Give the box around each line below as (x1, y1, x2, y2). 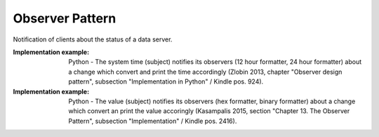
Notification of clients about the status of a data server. (13, 35, 173, 44)
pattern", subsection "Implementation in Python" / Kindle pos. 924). (68, 77, 264, 86)
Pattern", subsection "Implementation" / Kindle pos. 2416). (68, 117, 237, 125)
